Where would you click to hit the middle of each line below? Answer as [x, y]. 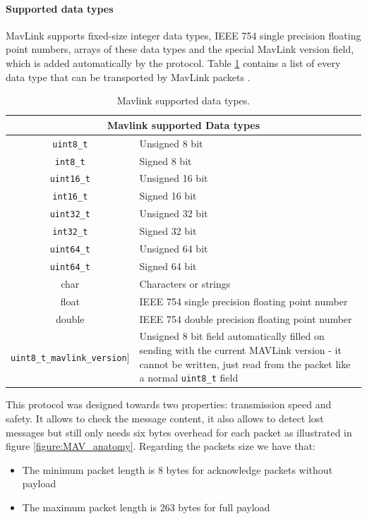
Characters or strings [185, 283]
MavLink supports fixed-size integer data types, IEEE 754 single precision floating [183, 35]
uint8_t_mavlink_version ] [70, 356]
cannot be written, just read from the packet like [245, 364]
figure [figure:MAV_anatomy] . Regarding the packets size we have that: [161, 446]
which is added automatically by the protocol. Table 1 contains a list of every [173, 62]
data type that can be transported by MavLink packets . [128, 77]
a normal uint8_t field [189, 378]
